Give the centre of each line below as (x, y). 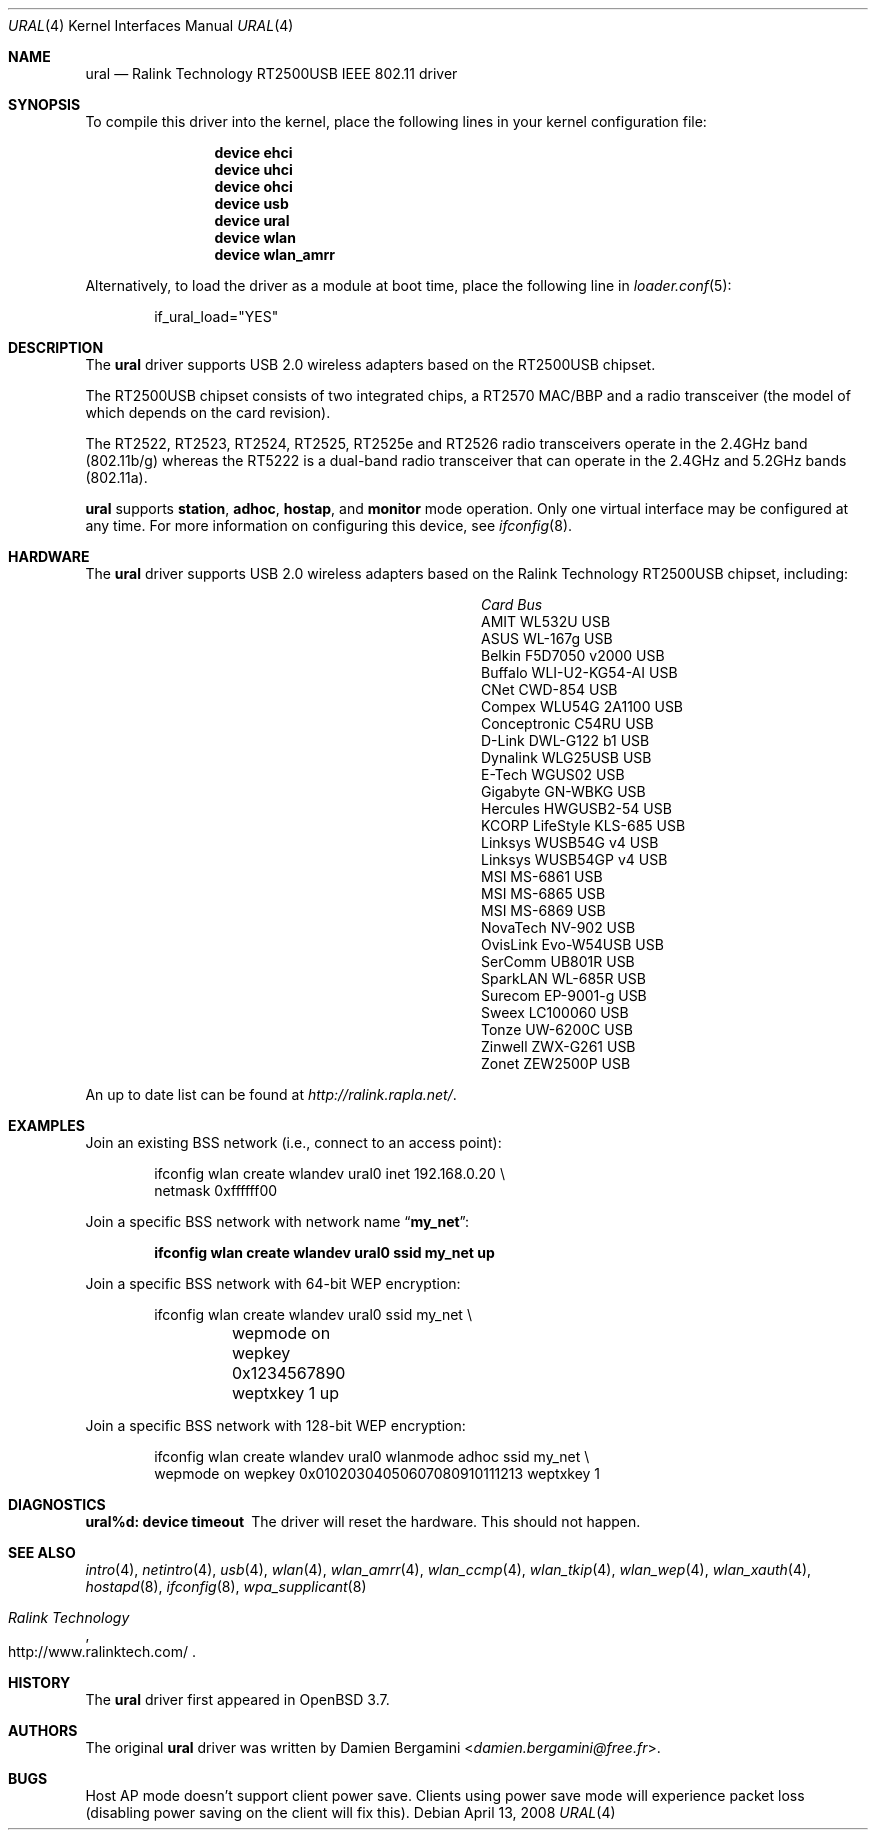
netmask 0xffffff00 (216, 1190)
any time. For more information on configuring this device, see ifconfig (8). (329, 525)
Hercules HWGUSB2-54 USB (576, 808)
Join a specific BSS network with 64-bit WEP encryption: (273, 1283)
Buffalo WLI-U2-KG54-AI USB (579, 672)
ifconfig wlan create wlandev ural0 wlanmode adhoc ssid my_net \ (372, 1456)
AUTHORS (43, 1730)
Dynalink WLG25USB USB (566, 757)
